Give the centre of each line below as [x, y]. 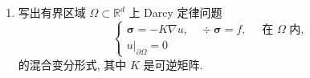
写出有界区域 [52, 12]
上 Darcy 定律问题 [175, 12]
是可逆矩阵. [173, 64]
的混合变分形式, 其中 [72, 64]
